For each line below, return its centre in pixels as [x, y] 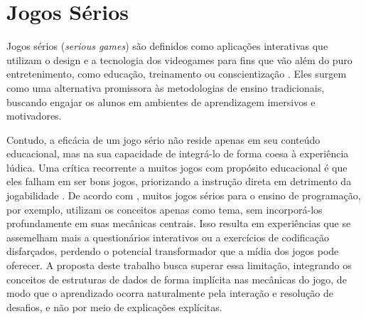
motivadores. [34, 116]
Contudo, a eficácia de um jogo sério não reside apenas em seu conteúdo [163, 139]
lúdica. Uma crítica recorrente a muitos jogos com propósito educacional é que [177, 167]
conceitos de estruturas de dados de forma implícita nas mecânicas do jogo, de [177, 279]
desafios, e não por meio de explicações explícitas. [114, 307]
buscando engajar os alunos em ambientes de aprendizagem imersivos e [161, 101]
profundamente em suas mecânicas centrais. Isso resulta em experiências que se [179, 223]
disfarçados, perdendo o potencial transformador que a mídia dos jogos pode [173, 251]
